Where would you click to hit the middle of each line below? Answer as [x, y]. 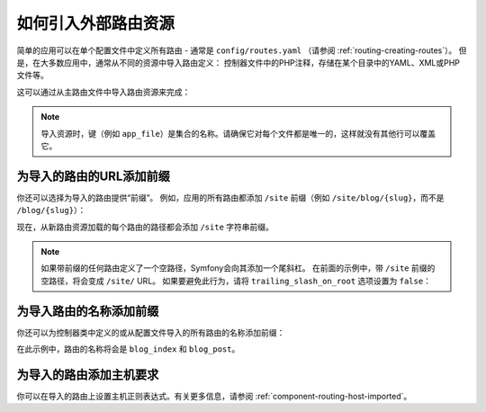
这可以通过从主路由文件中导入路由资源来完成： [103, 92]
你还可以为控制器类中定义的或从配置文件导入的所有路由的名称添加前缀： [151, 332]
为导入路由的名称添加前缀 [88, 311]
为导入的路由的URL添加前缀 [94, 176]
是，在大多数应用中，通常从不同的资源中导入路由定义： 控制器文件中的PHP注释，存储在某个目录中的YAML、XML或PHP [238, 62]
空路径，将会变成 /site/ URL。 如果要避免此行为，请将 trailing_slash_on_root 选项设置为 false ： [236, 281]
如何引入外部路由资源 [96, 23]
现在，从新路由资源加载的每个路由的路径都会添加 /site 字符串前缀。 [145, 227]
